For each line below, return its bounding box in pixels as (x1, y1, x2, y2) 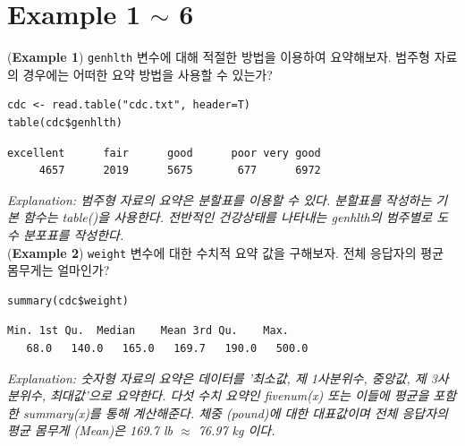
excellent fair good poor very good (7, 146, 321, 159)
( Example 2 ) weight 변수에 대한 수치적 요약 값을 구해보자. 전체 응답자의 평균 (7, 243, 444, 262)
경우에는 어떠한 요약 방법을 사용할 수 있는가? (22, 64, 273, 83)
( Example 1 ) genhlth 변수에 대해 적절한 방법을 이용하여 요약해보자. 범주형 (7, 47, 430, 66)
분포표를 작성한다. (22, 225, 124, 244)
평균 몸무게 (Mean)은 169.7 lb (7, 421, 173, 440)
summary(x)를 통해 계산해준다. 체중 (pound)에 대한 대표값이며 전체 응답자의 (22, 403, 448, 422)
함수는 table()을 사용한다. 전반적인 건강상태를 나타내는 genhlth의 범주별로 (22, 208, 433, 227)
